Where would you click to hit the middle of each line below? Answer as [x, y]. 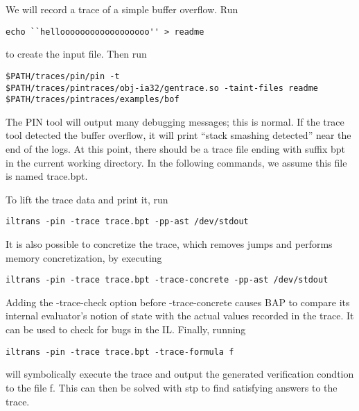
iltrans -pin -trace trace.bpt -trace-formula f [120, 352]
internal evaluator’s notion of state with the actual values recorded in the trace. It [180, 316]
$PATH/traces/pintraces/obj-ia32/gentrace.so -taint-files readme [162, 88]
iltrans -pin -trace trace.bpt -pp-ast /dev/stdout [127, 222]
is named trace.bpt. [47, 176]
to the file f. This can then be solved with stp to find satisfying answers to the [172, 387]
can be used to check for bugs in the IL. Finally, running [126, 329]
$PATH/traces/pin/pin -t [63, 76]
